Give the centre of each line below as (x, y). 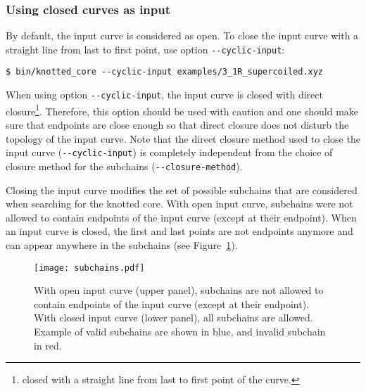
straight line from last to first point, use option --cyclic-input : (145, 49)
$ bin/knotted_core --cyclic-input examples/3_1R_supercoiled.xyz (165, 72)
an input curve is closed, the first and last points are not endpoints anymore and (179, 231)
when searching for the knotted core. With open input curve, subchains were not (179, 204)
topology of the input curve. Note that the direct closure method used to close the (183, 138)
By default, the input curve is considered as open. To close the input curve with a (182, 36)
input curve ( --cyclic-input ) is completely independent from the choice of (169, 152)
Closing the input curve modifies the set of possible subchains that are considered (182, 190)
